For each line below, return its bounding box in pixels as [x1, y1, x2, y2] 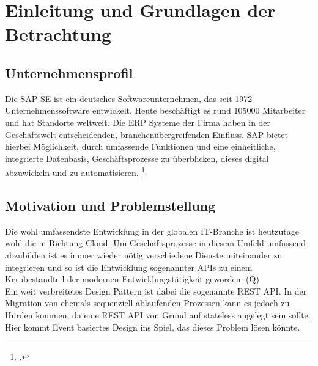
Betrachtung [5, 21, 111, 46]
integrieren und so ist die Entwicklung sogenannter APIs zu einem [5, 260, 253, 273]
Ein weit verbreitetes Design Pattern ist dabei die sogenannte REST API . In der [5, 284, 307, 297]
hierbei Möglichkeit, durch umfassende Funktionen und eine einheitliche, [5, 140, 276, 153]
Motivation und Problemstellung [5, 196, 216, 214]
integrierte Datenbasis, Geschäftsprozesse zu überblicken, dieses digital [5, 152, 269, 164]
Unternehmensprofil [5, 63, 133, 82]
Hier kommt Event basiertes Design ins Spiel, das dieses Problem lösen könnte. [5, 320, 300, 333]
